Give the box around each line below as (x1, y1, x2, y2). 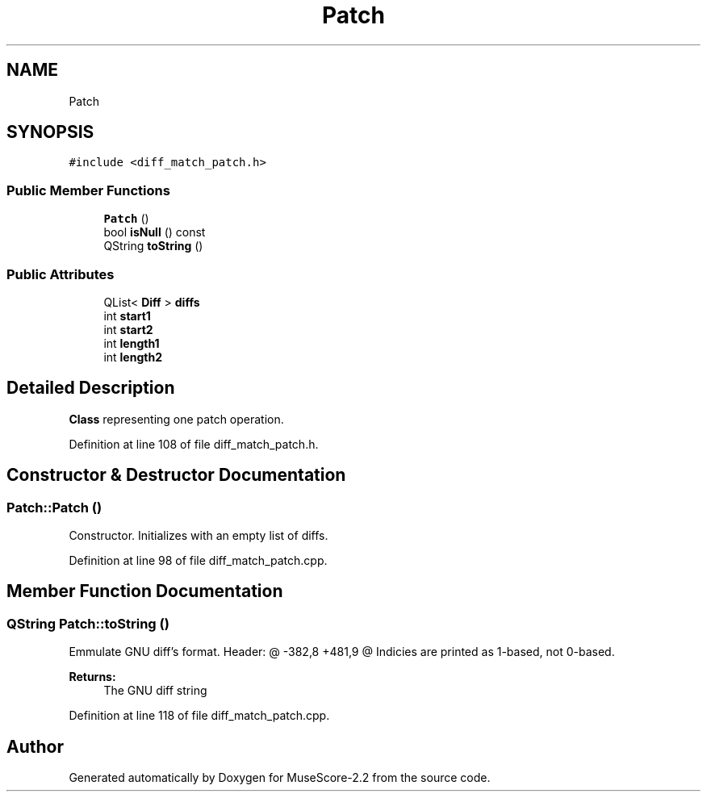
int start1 (103, 308, 151, 323)
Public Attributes (6, 265, 115, 282)
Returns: (69, 670, 116, 684)
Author (6, 736, 64, 757)
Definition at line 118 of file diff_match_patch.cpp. (69, 708, 330, 723)
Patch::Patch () (6, 499, 102, 516)
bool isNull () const (103, 225, 206, 240)
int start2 (103, 322, 153, 336)
